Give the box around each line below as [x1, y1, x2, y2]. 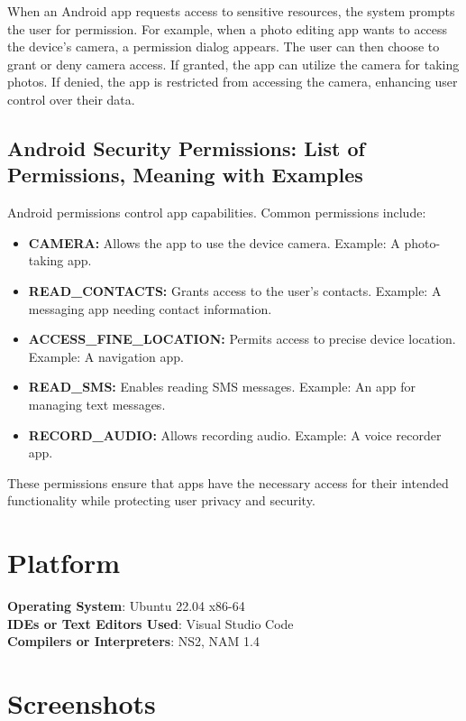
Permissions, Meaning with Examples [7, 161, 363, 189]
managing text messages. [28, 394, 166, 413]
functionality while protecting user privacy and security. [7, 491, 315, 510]
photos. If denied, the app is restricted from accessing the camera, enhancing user [7, 72, 458, 91]
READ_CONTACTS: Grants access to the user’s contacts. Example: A [28, 281, 442, 300]
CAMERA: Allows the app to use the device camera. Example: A [28, 233, 400, 252]
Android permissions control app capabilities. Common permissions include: [7, 203, 426, 222]
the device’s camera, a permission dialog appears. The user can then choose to [7, 37, 440, 56]
